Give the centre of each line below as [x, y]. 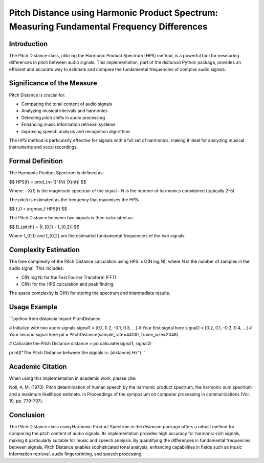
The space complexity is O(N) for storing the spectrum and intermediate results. [90, 293]
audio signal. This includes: [36, 268]
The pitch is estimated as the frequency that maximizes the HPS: [74, 200]
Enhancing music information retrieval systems [68, 124]
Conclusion [27, 415]
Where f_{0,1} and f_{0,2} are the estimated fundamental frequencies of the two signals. [97, 235]
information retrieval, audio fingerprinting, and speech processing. [76, 454]
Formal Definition [36, 161]
